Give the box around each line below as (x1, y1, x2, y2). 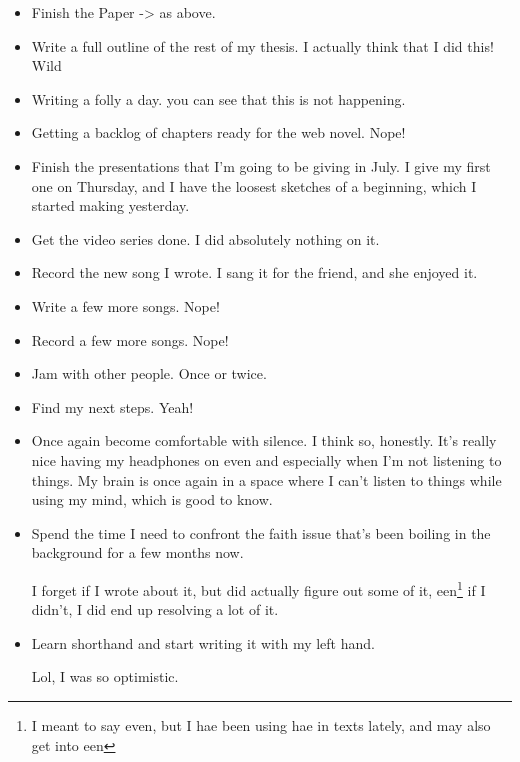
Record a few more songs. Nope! (31, 329, 229, 350)
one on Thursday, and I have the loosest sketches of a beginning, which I (31, 175, 477, 196)
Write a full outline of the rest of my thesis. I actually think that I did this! (31, 35, 494, 56)
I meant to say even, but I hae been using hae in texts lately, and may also (31, 714, 491, 735)
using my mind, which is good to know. (31, 489, 273, 510)
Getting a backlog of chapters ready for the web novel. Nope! (31, 122, 406, 143)
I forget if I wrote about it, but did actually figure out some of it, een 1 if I (31, 576, 486, 600)
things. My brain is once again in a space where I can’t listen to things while (31, 469, 502, 490)
